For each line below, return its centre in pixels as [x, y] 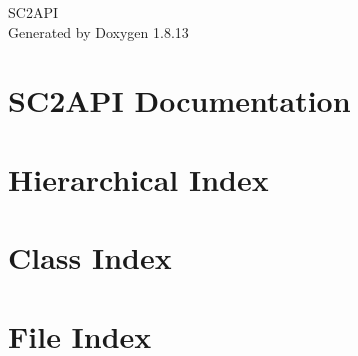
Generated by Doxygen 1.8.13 [98, 31]
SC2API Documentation [179, 100]
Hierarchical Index [138, 178]
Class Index [90, 257]
